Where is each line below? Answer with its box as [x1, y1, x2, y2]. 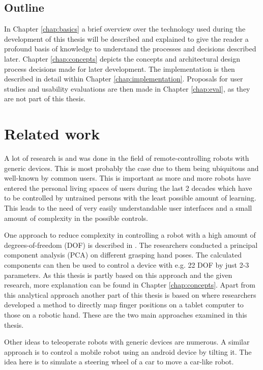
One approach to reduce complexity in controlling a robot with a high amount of [4, 230, 256, 240]
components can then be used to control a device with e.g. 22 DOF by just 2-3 [4, 260, 249, 270]
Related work [4, 123, 100, 144]
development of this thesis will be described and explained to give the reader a [4, 33, 249, 44]
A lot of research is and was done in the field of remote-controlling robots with [4, 153, 249, 163]
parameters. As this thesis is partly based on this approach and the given [4, 269, 232, 280]
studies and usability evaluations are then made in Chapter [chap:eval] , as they [4, 83, 250, 94]
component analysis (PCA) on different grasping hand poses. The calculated [4, 249, 242, 260]
